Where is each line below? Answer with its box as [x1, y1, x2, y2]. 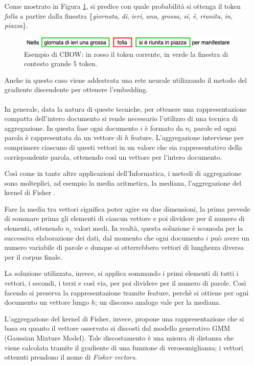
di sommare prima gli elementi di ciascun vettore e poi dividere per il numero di [4, 213, 245, 223]
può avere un [210, 232, 250, 243]
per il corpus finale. [4, 251, 63, 262]
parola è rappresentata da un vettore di [4, 132, 122, 143]
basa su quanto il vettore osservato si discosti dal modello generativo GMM [4, 323, 231, 333]
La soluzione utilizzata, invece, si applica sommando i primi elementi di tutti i [4, 268, 239, 278]
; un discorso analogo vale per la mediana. [95, 297, 221, 307]
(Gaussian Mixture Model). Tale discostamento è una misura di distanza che [4, 333, 234, 342]
